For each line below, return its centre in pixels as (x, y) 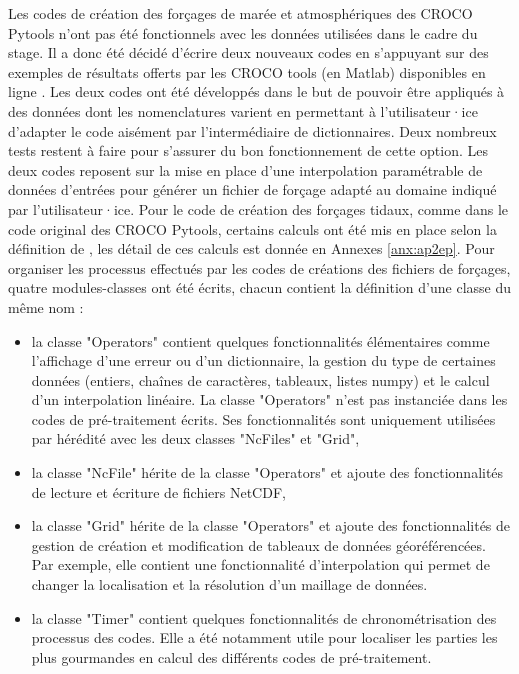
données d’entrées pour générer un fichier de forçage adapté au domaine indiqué (252, 189)
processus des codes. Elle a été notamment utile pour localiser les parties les (264, 637)
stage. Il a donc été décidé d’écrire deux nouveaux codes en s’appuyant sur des (248, 52)
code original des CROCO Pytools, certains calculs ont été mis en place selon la (252, 228)
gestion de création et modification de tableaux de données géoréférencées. (258, 544)
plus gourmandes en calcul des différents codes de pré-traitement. (231, 656)
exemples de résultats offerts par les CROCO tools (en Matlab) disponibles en (247, 71)
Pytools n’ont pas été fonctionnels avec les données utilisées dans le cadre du (243, 32)
